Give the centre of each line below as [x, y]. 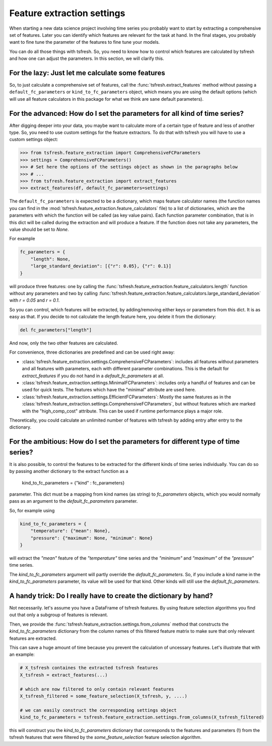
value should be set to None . [39, 229]
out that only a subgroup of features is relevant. [59, 615]
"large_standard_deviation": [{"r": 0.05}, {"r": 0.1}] [101, 266]
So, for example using [32, 510]
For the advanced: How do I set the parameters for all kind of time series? [127, 113]
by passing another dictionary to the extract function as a [69, 471]
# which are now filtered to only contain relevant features [97, 689]
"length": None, [50, 259]
